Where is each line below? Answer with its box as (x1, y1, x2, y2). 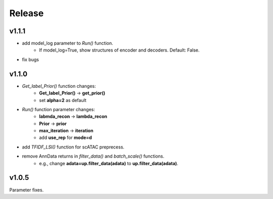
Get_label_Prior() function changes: (22, 83, 96, 89)
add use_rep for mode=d (39, 134, 92, 141)
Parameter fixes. (9, 187, 44, 193)
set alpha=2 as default (39, 97, 87, 103)
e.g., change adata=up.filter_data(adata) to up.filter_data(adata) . (39, 160, 178, 166)
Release (9, 8, 44, 19)
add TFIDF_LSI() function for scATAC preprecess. (22, 144, 125, 150)
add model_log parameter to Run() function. (22, 40, 113, 46)
